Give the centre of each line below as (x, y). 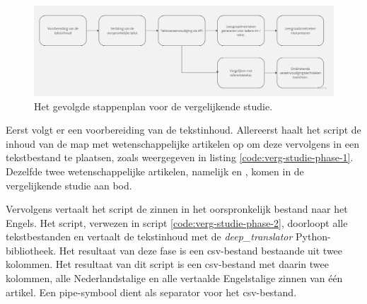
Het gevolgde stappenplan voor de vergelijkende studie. (153, 106)
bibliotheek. (31, 250)
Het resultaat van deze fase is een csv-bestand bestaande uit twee (201, 250)
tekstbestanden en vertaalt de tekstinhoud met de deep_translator (149, 236)
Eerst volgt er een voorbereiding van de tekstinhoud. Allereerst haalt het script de (183, 130)
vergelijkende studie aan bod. (69, 185)
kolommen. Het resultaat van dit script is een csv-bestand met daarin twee (168, 264)
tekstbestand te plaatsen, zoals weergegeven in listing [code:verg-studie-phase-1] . (180, 157)
